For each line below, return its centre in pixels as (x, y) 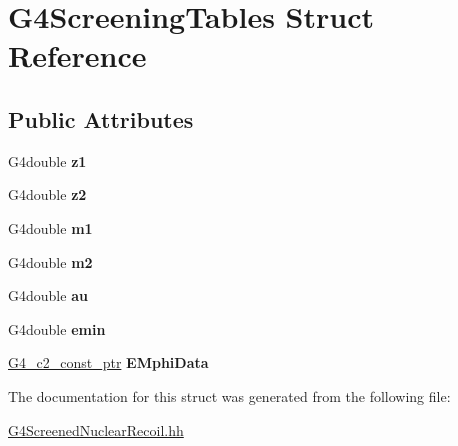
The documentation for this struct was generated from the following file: (229, 395)
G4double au (48, 295)
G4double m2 (50, 261)
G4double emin (57, 328)
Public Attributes (101, 118)
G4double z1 (47, 160)
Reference (77, 55)
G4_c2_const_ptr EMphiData (108, 362)
